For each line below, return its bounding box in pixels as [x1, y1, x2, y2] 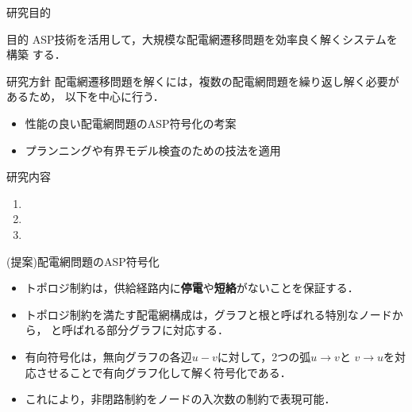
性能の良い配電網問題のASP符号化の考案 [25, 114, 237, 131]
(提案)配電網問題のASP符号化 [6, 252, 160, 269]
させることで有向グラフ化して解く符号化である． [36, 364, 291, 380]
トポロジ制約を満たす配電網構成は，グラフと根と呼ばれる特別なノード [25, 306, 392, 322]
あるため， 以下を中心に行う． [6, 88, 164, 105]
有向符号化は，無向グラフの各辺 [25, 348, 192, 364]
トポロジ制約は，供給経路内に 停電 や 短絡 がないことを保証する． [25, 279, 359, 296]
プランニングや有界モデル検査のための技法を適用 [25, 141, 281, 158]
